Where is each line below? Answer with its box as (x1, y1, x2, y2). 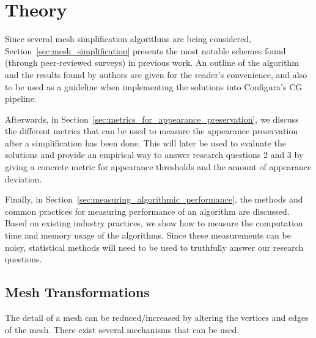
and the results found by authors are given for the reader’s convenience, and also (5, 68, 307, 81)
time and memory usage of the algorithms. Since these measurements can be (5, 229, 291, 242)
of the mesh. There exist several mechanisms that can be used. (5, 323, 240, 336)
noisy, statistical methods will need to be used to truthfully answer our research (5, 240, 304, 253)
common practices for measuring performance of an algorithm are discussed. (5, 204, 290, 217)
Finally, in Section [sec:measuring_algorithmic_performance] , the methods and (5, 193, 303, 206)
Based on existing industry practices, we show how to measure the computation (5, 217, 303, 229)
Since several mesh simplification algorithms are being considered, (5, 32, 252, 45)
